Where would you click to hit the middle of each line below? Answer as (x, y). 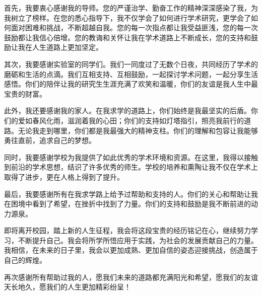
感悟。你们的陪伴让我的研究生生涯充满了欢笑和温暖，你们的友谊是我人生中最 (131, 84)
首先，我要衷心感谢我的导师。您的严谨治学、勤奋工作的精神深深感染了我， (127, 8)
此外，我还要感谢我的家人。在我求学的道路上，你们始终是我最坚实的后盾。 (127, 110)
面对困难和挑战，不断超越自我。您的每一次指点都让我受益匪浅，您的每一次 (134, 27)
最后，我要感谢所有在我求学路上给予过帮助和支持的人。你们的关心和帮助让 (127, 194)
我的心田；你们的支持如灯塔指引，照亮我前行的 (166, 120)
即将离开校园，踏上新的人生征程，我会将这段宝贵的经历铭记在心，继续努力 (127, 230)
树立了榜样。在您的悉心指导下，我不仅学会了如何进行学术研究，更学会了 (131, 17)
